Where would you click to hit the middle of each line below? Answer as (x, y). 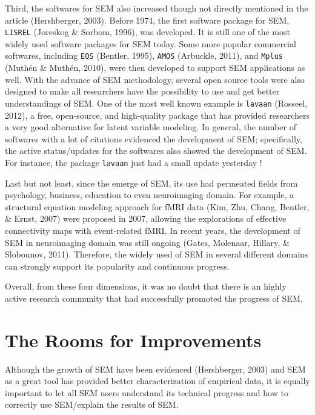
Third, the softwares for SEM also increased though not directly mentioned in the (157, 8)
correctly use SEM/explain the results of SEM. (92, 404)
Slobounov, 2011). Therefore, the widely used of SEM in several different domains (157, 254)
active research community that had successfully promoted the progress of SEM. (154, 298)
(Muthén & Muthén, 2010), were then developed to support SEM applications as (155, 68)
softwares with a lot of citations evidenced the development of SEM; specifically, (154, 138)
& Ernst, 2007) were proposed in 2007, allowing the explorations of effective (146, 218)
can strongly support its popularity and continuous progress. (117, 266)
